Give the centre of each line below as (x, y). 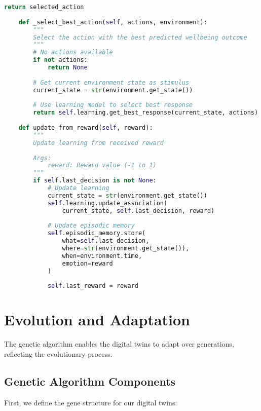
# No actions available (73, 52)
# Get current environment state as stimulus (111, 82)
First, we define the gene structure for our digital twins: (91, 402)
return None (67, 67)
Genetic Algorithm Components (90, 381)
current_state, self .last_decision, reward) (138, 211)
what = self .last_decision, (106, 241)
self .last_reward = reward (93, 286)
